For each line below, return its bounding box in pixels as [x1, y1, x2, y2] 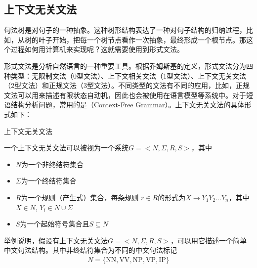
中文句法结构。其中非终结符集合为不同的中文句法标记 [4, 245, 177, 255]
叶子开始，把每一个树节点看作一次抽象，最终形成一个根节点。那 [38, 34, 246, 45]
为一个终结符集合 [21, 176, 77, 186]
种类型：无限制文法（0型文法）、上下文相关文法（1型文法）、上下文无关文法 [4, 70, 246, 81]
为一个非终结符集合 [21, 159, 84, 169]
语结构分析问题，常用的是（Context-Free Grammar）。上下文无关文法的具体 [4, 99, 245, 110]
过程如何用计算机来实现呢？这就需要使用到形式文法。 [10, 44, 184, 54]
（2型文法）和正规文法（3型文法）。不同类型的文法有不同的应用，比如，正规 [4, 80, 250, 90]
